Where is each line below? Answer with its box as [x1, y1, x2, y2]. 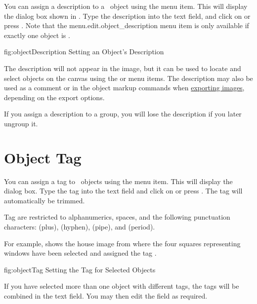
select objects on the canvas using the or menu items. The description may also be [4, 73, 253, 83]
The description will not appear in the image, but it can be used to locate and [4, 63, 241, 73]
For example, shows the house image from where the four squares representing [4, 238, 241, 248]
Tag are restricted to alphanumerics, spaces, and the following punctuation [4, 212, 230, 222]
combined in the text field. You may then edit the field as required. [4, 291, 208, 301]
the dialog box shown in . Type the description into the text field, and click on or [4, 10, 251, 21]
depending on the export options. [4, 92, 105, 102]
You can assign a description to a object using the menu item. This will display [4, 1, 248, 11]
